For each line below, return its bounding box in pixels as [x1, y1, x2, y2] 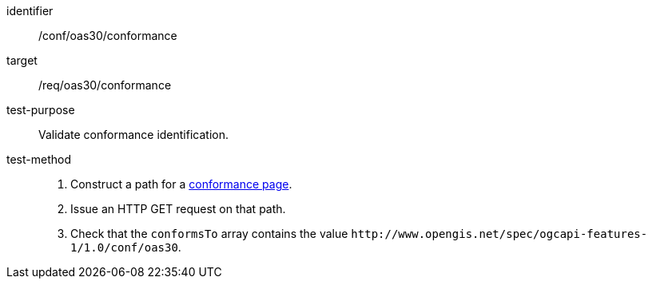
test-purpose [6, 103, 75, 117]
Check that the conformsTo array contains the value [70, 227, 348, 240]
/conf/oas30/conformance [38, 29, 177, 42]
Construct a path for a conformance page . [70, 177, 292, 191]
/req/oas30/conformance [38, 78, 172, 92]
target [6, 53, 38, 67]
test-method [6, 152, 71, 166]
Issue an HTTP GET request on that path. [70, 202, 286, 216]
